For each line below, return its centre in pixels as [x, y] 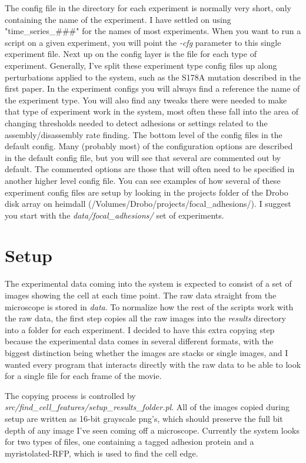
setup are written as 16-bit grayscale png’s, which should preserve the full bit [144, 418]
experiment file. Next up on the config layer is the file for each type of [131, 54]
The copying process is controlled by [70, 395]
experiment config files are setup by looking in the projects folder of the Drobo [147, 192]
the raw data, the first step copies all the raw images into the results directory [145, 318]
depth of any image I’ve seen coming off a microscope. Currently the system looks [152, 430]
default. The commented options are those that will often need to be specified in [150, 169]
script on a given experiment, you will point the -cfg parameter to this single [143, 42]
